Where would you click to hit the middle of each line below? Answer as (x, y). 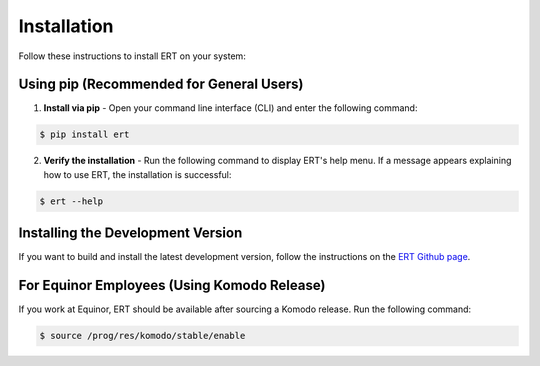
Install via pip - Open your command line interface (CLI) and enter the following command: (230, 108)
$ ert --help (71, 201)
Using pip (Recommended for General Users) (161, 84)
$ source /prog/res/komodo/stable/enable (142, 336)
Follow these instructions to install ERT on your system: (132, 56)
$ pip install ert (84, 134)
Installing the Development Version (130, 233)
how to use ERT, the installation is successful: (137, 174)
